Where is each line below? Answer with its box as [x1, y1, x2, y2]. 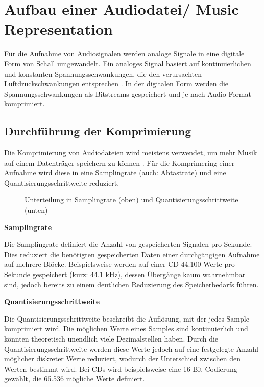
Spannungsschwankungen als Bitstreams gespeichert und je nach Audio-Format [4, 88, 251, 99]
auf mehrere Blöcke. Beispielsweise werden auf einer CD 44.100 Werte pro [4, 259, 235, 269]
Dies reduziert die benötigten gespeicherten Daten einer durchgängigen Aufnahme [4, 248, 260, 259]
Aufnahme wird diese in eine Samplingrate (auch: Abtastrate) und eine [4, 167, 226, 178]
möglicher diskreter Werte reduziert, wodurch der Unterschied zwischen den [4, 353, 241, 364]
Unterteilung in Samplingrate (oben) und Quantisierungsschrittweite [25, 194, 238, 205]
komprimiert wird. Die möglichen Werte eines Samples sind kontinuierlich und [4, 323, 248, 334]
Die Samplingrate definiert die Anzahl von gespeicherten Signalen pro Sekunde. [4, 239, 252, 249]
